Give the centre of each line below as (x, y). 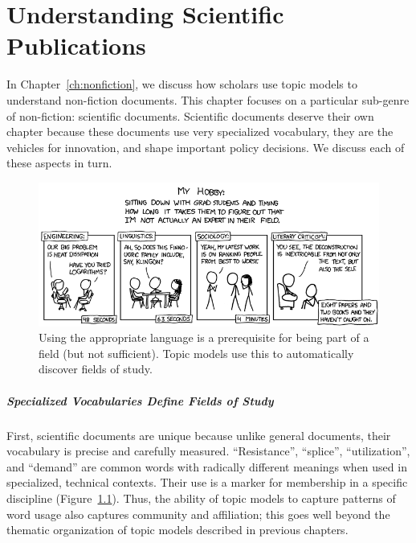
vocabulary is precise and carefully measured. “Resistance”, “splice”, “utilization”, (208, 451)
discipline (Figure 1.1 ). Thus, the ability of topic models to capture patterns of (201, 498)
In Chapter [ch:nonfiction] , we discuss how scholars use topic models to (182, 84)
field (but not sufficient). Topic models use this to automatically (196, 353)
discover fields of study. (96, 369)
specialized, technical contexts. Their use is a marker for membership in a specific (207, 482)
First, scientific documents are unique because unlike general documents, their (199, 435)
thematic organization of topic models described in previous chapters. (177, 530)
